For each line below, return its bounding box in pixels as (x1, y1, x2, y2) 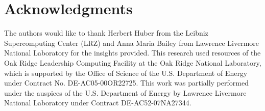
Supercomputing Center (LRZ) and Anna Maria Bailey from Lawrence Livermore (4, 37, 259, 48)
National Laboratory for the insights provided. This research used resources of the (4, 47, 261, 58)
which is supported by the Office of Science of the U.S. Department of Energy (4, 67, 248, 78)
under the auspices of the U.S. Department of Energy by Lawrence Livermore (4, 87, 247, 98)
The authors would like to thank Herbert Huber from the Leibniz (4, 27, 208, 38)
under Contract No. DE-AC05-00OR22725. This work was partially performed (4, 77, 249, 88)
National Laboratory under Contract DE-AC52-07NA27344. (4, 97, 191, 108)
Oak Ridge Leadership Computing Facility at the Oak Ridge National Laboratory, (4, 57, 261, 68)
